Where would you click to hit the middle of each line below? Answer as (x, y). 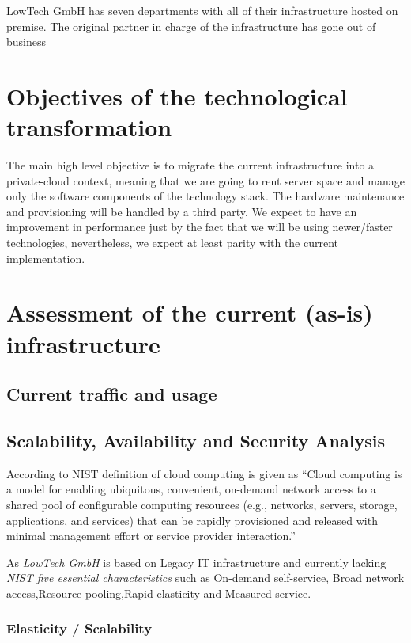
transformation (89, 127)
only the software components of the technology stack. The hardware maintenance (205, 196)
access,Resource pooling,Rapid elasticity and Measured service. (159, 593)
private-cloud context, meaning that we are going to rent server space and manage (205, 180)
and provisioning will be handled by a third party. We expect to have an (182, 211)
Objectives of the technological (177, 95)
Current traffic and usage (112, 394)
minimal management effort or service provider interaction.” (151, 536)
